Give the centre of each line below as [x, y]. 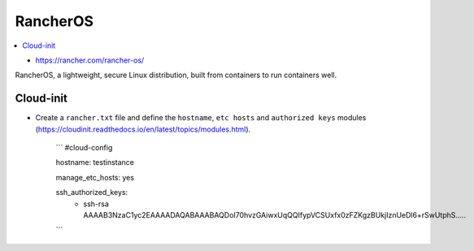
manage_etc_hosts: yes [95, 177]
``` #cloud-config [84, 148]
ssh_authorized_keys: [92, 193]
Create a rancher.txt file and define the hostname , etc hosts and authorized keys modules [201, 118]
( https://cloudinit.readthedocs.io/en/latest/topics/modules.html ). [143, 129]
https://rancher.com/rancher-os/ [90, 60]
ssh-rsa [96, 204]
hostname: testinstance [95, 162]
